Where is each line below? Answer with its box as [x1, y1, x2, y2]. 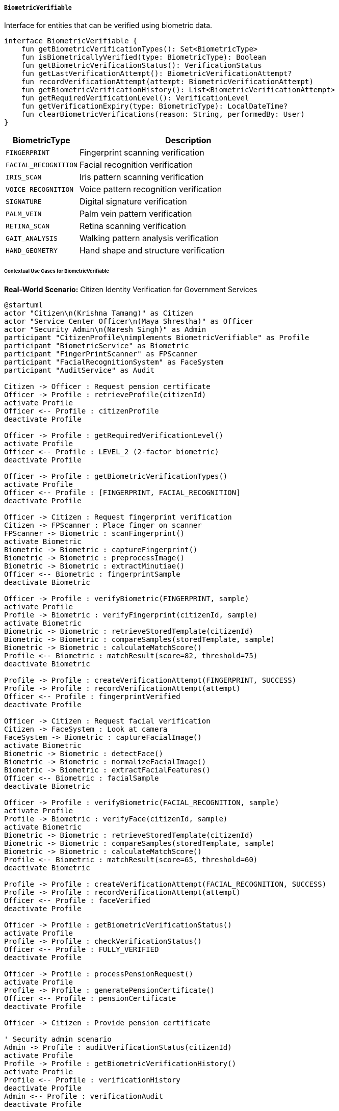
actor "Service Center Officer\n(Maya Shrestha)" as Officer [4, 317, 253, 326]
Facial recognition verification [79, 160, 193, 170]
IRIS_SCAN [6, 173, 42, 181]
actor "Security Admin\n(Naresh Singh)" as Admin [4, 325, 206, 334]
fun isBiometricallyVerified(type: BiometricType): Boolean [21, 53, 267, 62]
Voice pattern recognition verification [79, 184, 222, 195]
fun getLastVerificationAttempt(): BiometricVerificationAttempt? [21, 69, 292, 78]
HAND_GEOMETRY [6, 246, 58, 254]
